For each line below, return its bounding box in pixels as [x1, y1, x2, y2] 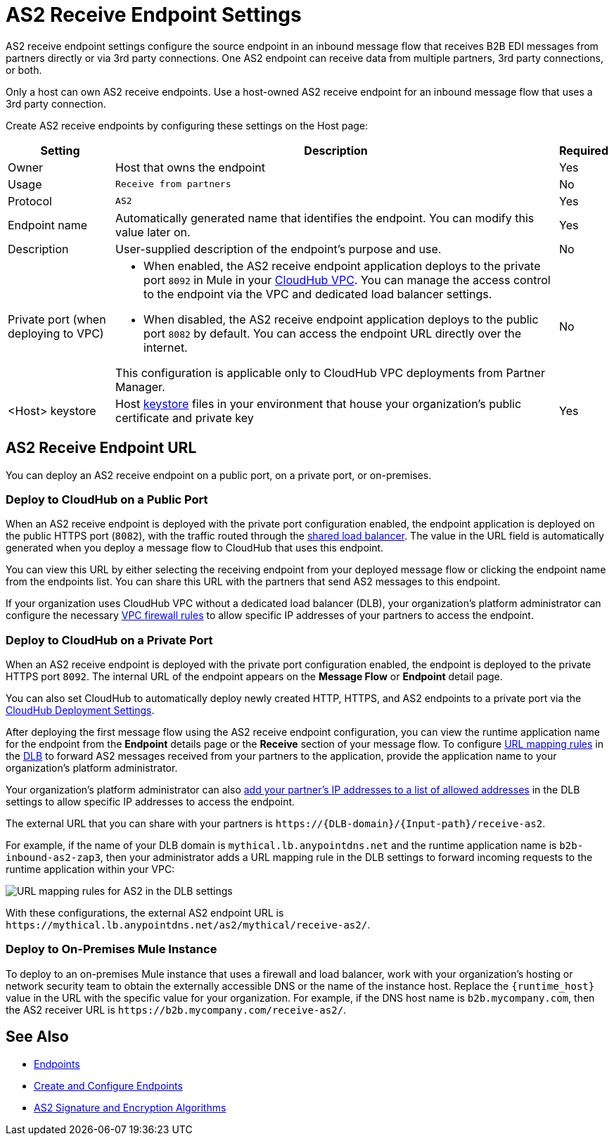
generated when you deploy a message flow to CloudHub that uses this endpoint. [6, 542, 384, 554]
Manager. [115, 379, 165, 394]
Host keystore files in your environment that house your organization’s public [115, 396, 522, 411]
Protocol [8, 193, 52, 208]
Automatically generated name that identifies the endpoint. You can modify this [115, 210, 535, 225]
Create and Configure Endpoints [34, 1079, 183, 1092]
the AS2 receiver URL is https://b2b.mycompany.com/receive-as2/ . [6, 1003, 347, 1016]
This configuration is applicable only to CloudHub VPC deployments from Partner [115, 365, 545, 380]
